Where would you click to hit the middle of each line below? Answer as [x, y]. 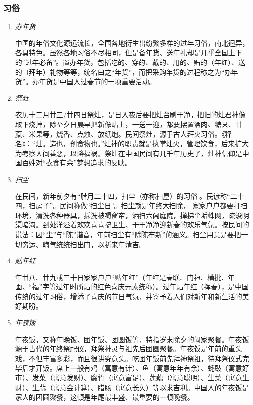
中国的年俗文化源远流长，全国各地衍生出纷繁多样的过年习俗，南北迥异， [132, 43]
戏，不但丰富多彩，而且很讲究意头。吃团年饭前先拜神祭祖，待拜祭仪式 [128, 358]
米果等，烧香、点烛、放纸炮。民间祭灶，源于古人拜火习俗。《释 [130, 134]
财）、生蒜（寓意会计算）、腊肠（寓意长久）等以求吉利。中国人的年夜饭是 [132, 387]
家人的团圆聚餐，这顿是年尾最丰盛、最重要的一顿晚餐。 [104, 397]
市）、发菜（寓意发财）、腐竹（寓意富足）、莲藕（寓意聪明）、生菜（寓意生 [132, 378]
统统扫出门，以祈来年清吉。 [101, 244]
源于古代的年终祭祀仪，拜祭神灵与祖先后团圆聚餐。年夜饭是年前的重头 [128, 349]
